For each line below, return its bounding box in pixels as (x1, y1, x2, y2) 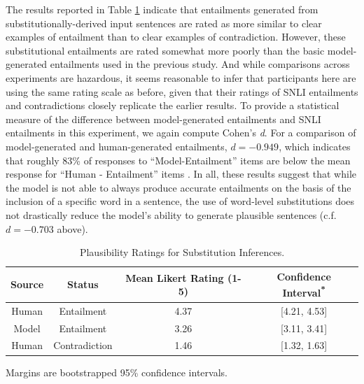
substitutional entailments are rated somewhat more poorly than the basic (6, 43, 325, 57)
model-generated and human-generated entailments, (6, 138, 227, 153)
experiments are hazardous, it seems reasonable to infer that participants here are (6, 70, 356, 85)
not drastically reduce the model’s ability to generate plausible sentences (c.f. (6, 207, 337, 222)
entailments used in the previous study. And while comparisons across (50, 57, 350, 71)
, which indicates (279, 138, 351, 153)
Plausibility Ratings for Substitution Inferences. (79, 245, 285, 259)
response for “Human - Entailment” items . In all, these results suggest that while (6, 166, 356, 181)
